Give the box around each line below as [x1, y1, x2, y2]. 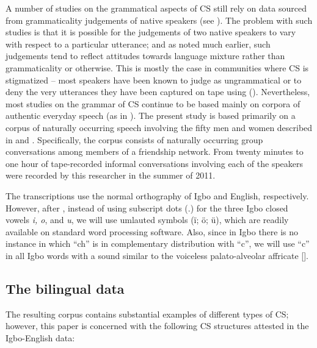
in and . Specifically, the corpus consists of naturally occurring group [5, 133, 263, 146]
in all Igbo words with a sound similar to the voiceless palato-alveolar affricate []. [5, 249, 308, 261]
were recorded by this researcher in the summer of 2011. [5, 169, 216, 182]
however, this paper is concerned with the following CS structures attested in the [5, 319, 309, 332]
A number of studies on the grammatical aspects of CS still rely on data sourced [5, 2, 307, 14]
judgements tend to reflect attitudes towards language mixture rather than [5, 49, 285, 62]
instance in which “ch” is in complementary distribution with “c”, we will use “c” [5, 237, 310, 250]
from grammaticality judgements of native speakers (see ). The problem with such [5, 13, 313, 26]
